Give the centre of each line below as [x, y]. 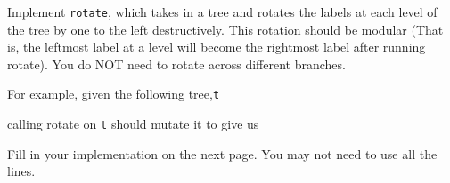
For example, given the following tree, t [114, 94]
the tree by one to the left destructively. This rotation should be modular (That [225, 29]
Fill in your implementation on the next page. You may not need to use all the [222, 153]
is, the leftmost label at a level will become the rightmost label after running [217, 47]
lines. [21, 171]
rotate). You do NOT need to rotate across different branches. [176, 64]
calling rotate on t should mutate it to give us [133, 124]
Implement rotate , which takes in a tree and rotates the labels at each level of [222, 12]
